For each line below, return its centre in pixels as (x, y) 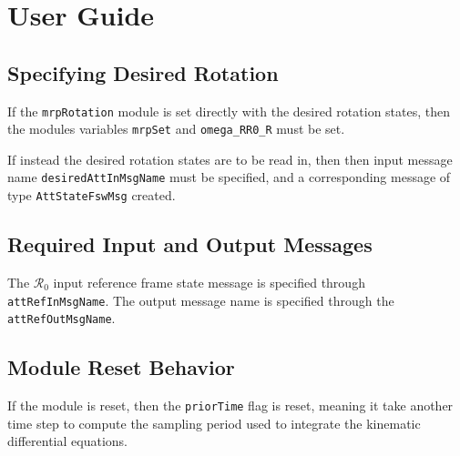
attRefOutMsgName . (61, 318)
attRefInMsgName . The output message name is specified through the (201, 300)
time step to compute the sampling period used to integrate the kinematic (214, 423)
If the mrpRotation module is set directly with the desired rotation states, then (229, 111)
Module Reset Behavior (121, 367)
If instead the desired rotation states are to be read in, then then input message (230, 159)
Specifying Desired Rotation (143, 72)
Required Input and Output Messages (190, 244)
